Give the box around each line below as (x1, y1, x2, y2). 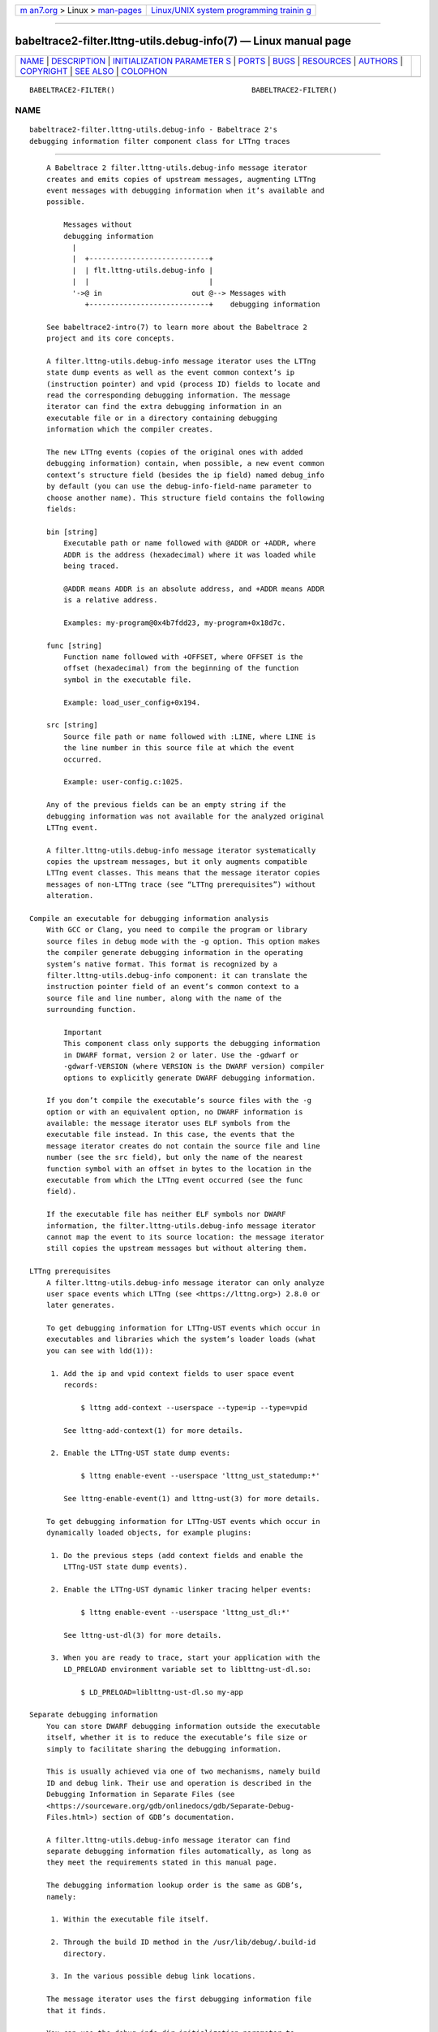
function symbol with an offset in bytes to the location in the (45, 1164, 312, 1174)
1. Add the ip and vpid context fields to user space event (50, 1369, 295, 1378)
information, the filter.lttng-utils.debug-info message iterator (45, 1221, 316, 1231)
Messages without (63, 220, 133, 229)
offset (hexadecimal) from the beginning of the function (63, 663, 299, 673)
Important (63, 1027, 103, 1036)
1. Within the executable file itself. (50, 1915, 210, 1924)
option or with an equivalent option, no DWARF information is (45, 1107, 303, 1117)
